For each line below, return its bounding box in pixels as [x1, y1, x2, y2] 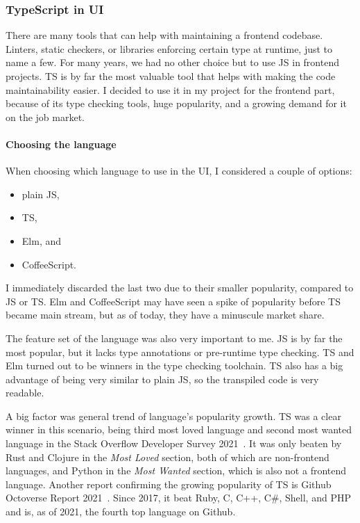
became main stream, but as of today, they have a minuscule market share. [6, 307, 325, 322]
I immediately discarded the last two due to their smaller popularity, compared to [6, 280, 354, 295]
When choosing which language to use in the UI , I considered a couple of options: [6, 163, 352, 178]
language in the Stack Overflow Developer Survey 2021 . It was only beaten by [6, 436, 342, 451]
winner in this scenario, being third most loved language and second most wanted [6, 422, 352, 437]
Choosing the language [6, 136, 117, 151]
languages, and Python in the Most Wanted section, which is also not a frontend [6, 463, 347, 478]
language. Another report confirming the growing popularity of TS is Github [6, 476, 332, 491]
